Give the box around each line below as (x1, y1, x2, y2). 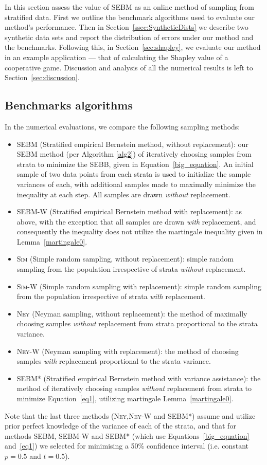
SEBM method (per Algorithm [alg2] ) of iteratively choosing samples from (16, 148, 252, 159)
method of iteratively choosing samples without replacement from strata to (16, 383, 252, 394)
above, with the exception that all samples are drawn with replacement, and (16, 216, 256, 227)
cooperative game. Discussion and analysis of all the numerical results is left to (5, 62, 253, 72)
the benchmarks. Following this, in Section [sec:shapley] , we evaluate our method (5, 42, 261, 52)
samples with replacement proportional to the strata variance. (16, 356, 211, 366)
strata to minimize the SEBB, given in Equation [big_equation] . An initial (16, 158, 254, 169)
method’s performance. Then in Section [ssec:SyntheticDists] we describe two (5, 22, 248, 32)
